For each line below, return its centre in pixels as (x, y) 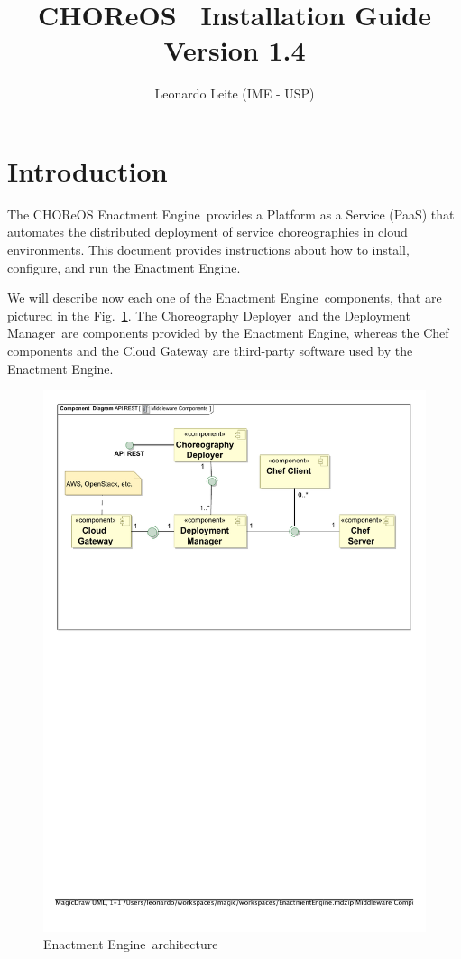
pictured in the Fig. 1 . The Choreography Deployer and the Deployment (209, 315)
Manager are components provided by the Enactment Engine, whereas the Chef (228, 333)
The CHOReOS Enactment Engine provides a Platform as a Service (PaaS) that (231, 214)
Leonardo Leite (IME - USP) (235, 93)
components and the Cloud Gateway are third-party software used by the (210, 350)
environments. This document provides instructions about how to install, (208, 250)
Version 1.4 (235, 50)
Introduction (88, 170)
